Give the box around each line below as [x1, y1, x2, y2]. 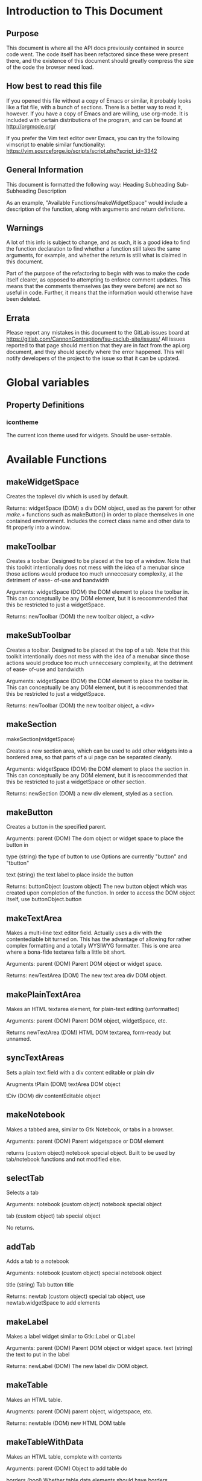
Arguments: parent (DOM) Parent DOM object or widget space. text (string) [6, 1344, 193, 1352]
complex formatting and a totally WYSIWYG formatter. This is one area [6, 942, 181, 949]
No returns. [6, 1224, 35, 1232]
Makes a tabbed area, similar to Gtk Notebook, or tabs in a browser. [6, 1125, 174, 1133]
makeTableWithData [6, 1437, 84, 1447]
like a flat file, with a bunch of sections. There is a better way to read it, [6, 103, 183, 111]
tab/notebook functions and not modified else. [6, 1155, 122, 1163]
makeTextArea [6, 913, 62, 924]
